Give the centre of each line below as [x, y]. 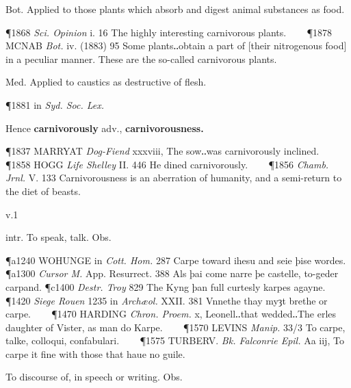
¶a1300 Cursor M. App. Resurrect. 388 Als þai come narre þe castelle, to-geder [172, 273]
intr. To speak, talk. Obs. [58, 237]
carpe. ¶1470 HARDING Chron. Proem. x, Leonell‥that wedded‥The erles [171, 314]
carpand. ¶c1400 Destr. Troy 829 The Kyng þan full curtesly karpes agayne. [166, 286]
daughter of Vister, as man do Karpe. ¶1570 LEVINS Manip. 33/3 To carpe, [175, 327]
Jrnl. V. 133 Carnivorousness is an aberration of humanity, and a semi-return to [174, 178]
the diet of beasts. [43, 191]
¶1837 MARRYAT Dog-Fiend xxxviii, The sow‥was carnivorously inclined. [162, 151]
